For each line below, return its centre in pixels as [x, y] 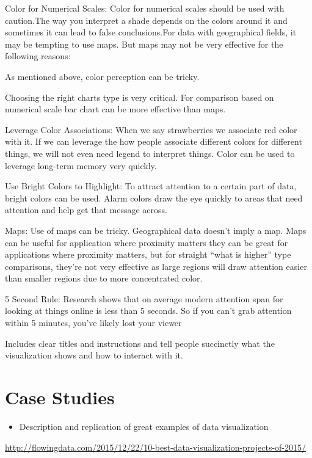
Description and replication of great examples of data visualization [144, 426]
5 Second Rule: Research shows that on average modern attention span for [144, 298]
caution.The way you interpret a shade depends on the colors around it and [146, 20]
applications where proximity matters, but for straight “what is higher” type [148, 254]
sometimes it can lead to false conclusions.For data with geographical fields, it [151, 32]
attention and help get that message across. [86, 210]
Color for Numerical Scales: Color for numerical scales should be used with [145, 8]
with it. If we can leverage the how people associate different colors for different [154, 141]
